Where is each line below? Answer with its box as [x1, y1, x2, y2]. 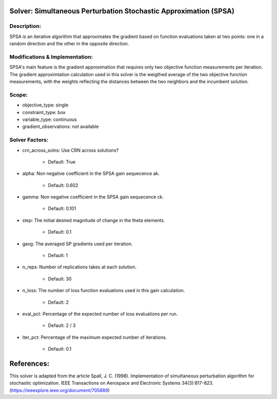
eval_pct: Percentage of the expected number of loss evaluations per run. [22, 311, 178, 317]
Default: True [48, 158, 76, 165]
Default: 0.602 [48, 182, 78, 188]
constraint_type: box [22, 109, 66, 115]
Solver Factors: [9, 136, 49, 143]
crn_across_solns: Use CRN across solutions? [22, 147, 119, 153]
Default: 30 [48, 276, 72, 282]
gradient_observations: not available [22, 123, 100, 130]
